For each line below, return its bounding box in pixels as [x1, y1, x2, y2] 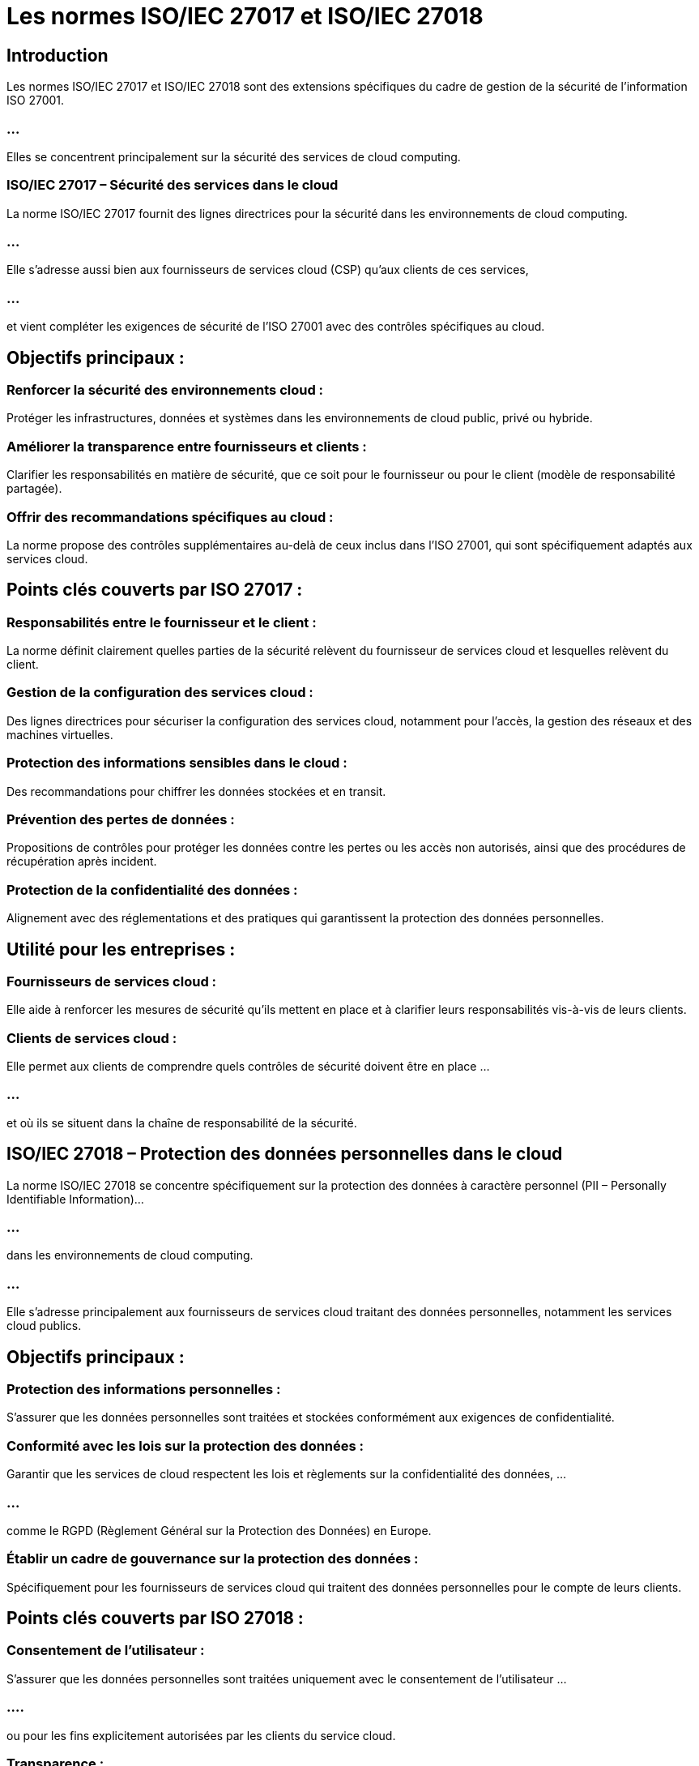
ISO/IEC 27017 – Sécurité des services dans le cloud [6, 177, 339, 194]
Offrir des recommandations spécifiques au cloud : [6, 508, 334, 525]
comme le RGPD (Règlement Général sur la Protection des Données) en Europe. [6, 1523, 432, 1537]
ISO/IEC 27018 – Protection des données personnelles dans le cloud [6, 1144, 563, 1165]
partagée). [6, 481, 62, 496]
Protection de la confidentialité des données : [6, 881, 298, 898]
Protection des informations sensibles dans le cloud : [6, 755, 347, 772]
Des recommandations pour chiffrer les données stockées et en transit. [6, 784, 386, 798]
